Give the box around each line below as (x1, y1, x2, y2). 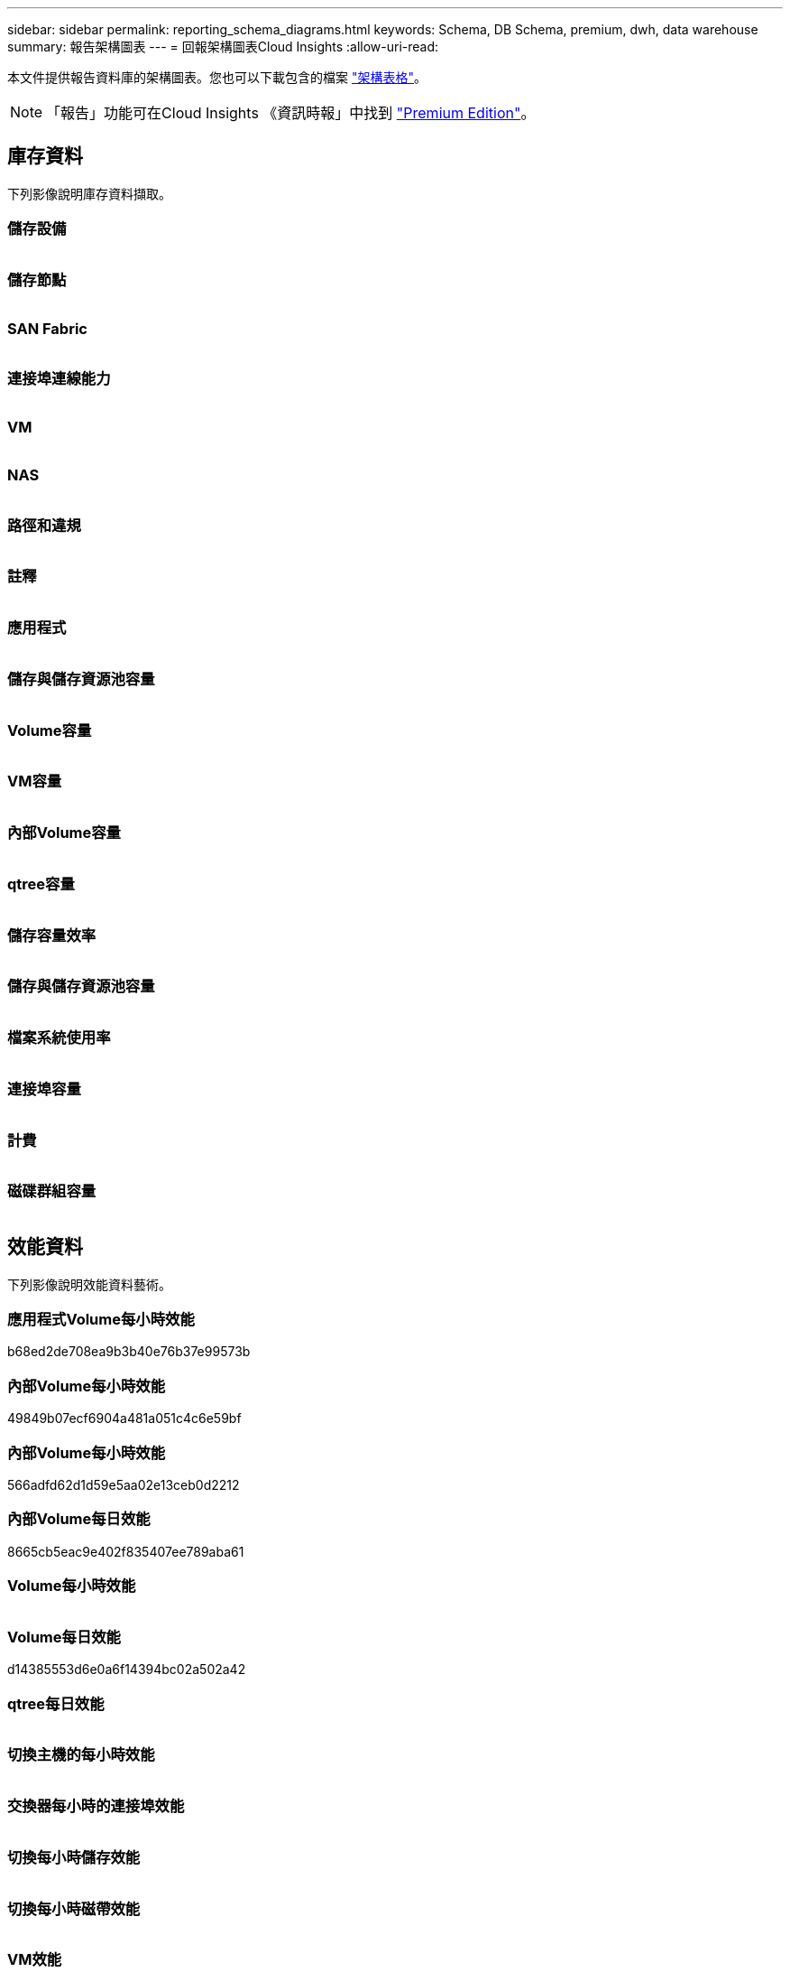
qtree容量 (7, 874, 75, 893)
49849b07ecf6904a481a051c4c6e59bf (7, 1410, 242, 1427)
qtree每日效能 (7, 1694, 105, 1713)
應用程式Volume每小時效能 (7, 1310, 195, 1329)
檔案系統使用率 (7, 1028, 111, 1047)
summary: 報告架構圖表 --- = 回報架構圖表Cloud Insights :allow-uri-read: (7, 39, 439, 54)
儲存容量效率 (7, 926, 96, 944)
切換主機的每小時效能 (7, 1745, 155, 1764)
